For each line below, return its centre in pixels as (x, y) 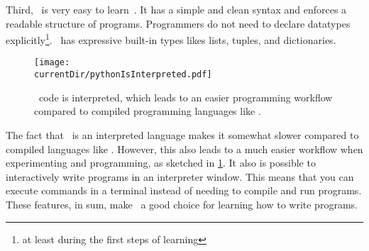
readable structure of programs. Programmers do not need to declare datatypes (178, 23)
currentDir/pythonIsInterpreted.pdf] (123, 75)
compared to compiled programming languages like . (148, 111)
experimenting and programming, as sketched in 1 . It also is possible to (161, 163)
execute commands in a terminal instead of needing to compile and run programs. (184, 190)
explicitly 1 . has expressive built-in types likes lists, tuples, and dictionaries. (171, 39)
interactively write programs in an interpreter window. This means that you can (180, 176)
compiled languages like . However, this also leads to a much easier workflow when (184, 149)
